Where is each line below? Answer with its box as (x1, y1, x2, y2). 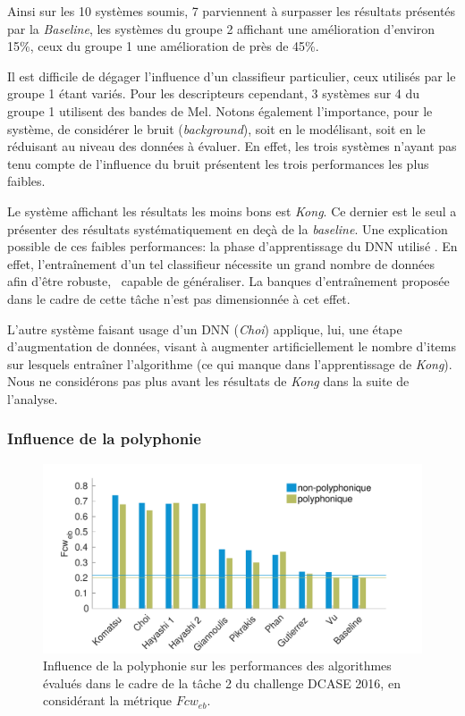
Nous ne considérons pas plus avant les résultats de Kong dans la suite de (7, 372, 410, 391)
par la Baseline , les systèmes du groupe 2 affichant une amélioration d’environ (7, 19, 435, 38)
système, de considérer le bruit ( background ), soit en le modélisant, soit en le (7, 119, 426, 138)
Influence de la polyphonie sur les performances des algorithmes (43, 656, 392, 675)
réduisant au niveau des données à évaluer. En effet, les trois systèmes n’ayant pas (7, 137, 457, 156)
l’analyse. (7, 389, 58, 408)
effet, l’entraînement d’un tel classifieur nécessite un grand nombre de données (7, 254, 435, 273)
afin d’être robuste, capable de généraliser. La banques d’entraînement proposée (7, 272, 450, 291)
